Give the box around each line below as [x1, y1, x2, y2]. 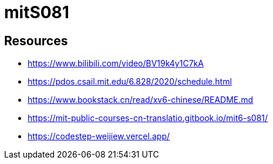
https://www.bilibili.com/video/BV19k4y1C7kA [28, 58, 204, 69]
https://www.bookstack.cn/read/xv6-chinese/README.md [28, 95, 254, 105]
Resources [4, 33, 68, 48]
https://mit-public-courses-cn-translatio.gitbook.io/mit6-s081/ [28, 113, 268, 123]
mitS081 [4, 2, 69, 22]
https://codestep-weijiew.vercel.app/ [28, 131, 170, 142]
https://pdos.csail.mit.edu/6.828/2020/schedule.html [28, 76, 232, 87]
